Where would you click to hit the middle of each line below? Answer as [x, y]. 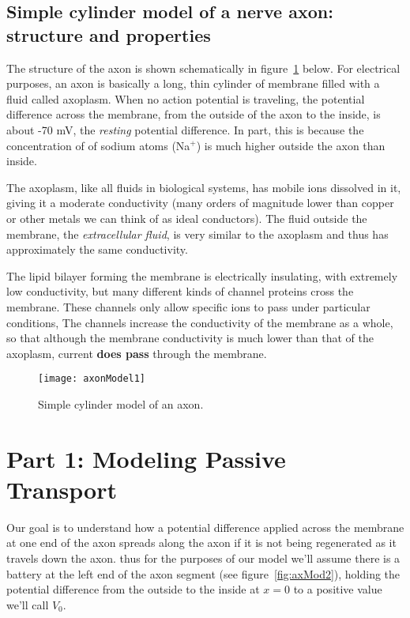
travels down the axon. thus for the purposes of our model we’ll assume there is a [203, 558]
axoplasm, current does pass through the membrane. [137, 353]
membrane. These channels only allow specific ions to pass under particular [188, 306]
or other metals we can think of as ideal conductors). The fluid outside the [187, 218]
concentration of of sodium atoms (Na [98, 145]
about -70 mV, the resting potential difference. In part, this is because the [185, 129]
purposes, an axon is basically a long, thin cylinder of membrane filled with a [193, 83]
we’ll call [28, 604]
